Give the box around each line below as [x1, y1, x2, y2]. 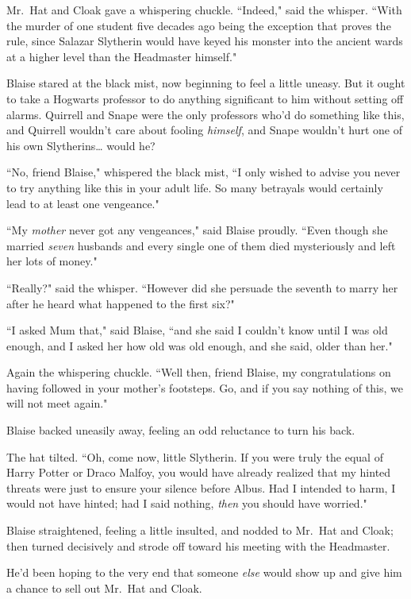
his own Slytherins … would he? [6, 137, 156, 153]
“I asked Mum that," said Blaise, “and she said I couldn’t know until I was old [6, 322, 388, 338]
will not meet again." [6, 395, 108, 412]
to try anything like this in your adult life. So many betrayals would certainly [6, 179, 383, 195]
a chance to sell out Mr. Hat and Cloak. [6, 579, 202, 596]
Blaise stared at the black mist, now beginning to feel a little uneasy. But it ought [6, 75, 405, 91]
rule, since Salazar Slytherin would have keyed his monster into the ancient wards [6, 33, 403, 49]
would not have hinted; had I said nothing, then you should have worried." [6, 495, 367, 512]
